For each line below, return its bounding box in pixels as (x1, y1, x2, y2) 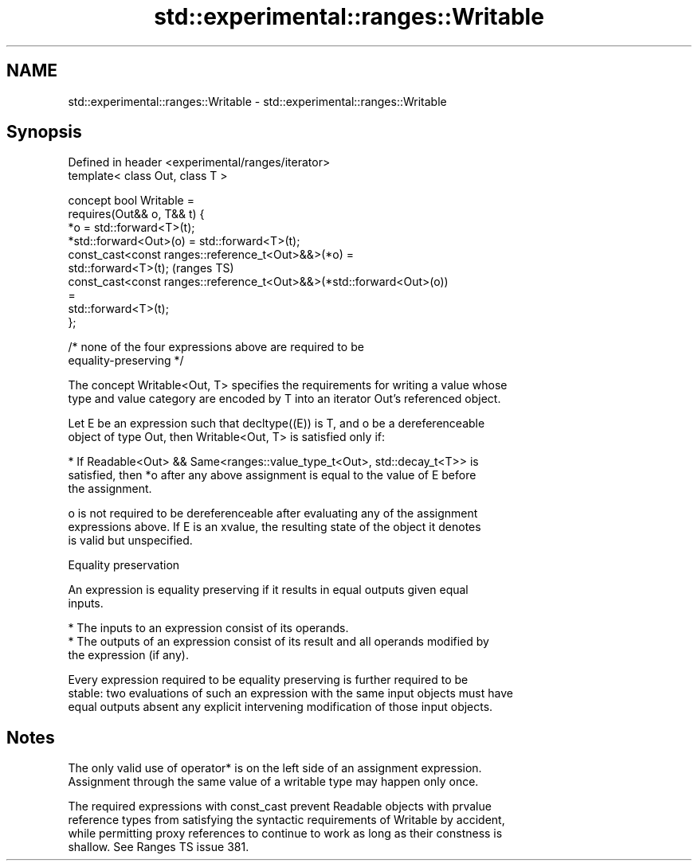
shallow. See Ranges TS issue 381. (68, 840, 249, 854)
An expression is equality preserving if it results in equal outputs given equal (68, 583, 469, 597)
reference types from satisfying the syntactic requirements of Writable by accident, (68, 813, 505, 827)
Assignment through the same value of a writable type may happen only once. (68, 775, 479, 789)
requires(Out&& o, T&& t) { (68, 207, 205, 221)
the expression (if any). (68, 648, 189, 662)
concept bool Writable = (68, 193, 194, 208)
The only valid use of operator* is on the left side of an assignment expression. (68, 761, 482, 775)
